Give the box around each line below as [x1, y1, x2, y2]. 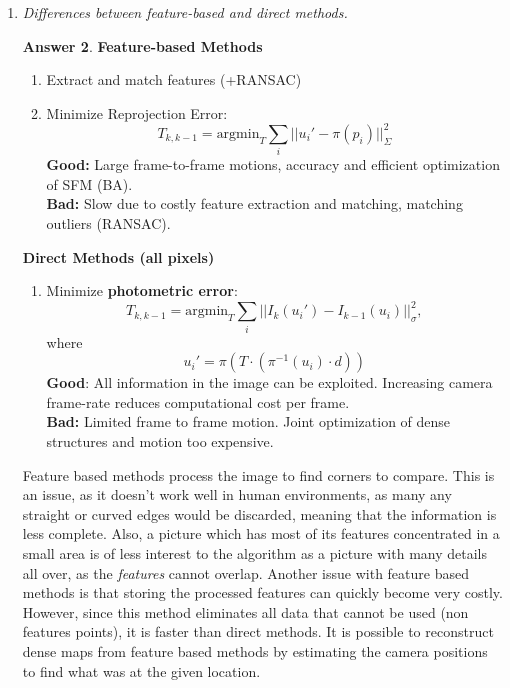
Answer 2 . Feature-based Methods [22, 35, 263, 56]
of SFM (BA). [46, 173, 133, 194]
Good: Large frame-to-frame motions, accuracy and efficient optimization [46, 154, 500, 175]
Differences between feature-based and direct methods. [22, 2, 348, 22]
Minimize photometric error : [46, 280, 238, 301]
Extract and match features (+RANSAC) [46, 69, 302, 90]
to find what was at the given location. [22, 660, 261, 681]
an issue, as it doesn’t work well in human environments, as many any [22, 484, 452, 505]
